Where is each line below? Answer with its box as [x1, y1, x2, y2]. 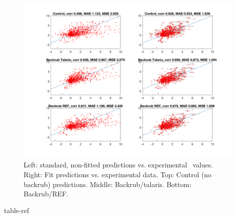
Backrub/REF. [24, 189, 69, 199]
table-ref [4, 205, 29, 215]
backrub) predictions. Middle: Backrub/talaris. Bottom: [24, 179, 192, 189]
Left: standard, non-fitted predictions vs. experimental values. [24, 160, 213, 170]
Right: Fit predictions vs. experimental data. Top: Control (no [24, 169, 211, 180]
